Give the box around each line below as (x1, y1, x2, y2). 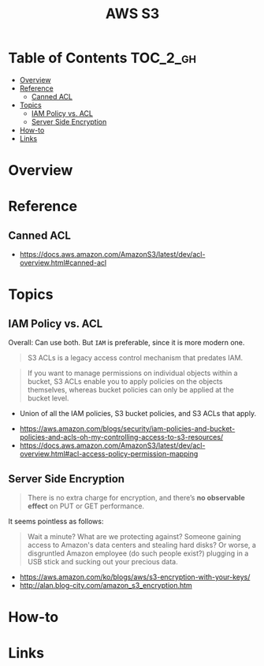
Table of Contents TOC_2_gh (8, 49, 197, 67)
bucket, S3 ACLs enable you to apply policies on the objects (27, 377, 223, 386)
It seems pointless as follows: (8, 516, 104, 526)
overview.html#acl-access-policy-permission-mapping (19, 449, 199, 459)
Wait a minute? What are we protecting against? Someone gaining (27, 531, 242, 541)
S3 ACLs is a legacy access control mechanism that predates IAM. (27, 353, 244, 363)
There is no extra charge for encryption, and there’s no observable (27, 493, 246, 502)
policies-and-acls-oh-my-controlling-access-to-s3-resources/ (19, 433, 224, 442)
